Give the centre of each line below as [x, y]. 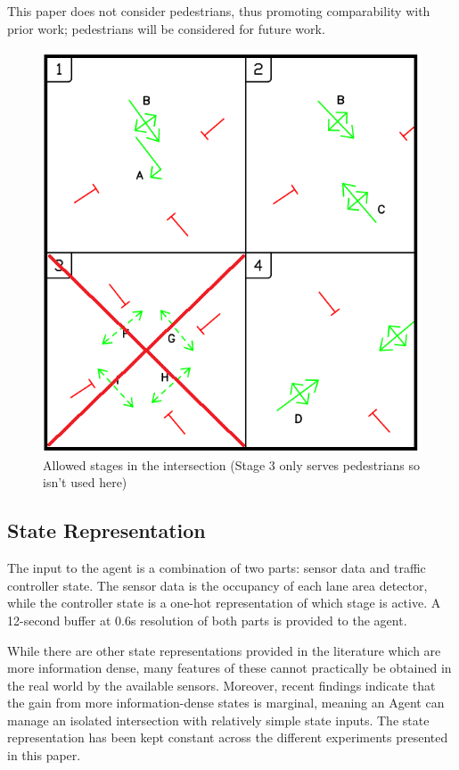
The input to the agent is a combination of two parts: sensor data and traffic [217, 568]
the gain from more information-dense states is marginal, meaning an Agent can [226, 703]
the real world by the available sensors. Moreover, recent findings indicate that [221, 685]
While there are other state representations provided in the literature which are [224, 650]
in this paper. [44, 755]
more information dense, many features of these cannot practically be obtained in [229, 668]
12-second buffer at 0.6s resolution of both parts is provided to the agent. [207, 620]
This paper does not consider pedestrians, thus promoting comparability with [219, 11]
